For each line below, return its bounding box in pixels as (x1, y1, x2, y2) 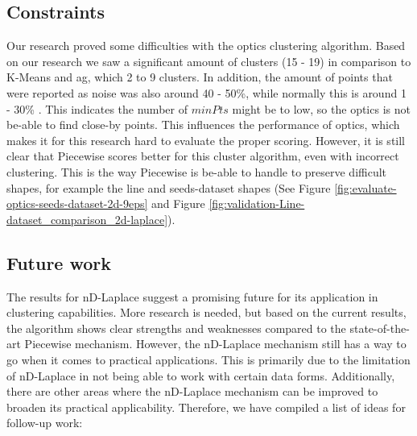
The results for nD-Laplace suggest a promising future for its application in (6, 288, 378, 305)
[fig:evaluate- (334, 179, 397, 196)
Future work (6, 250, 112, 275)
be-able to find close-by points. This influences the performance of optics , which (6, 116, 400, 133)
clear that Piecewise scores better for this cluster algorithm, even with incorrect (6, 147, 399, 164)
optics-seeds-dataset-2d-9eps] (6, 195, 148, 212)
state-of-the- (349, 319, 410, 336)
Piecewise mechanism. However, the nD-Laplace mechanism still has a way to (24, 335, 407, 352)
